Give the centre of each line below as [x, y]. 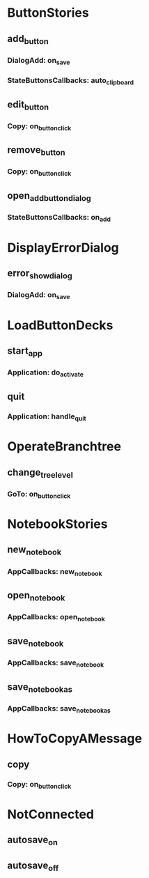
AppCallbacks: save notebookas [59, 709]
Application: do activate [45, 373]
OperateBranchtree [64, 447]
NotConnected [50, 815]
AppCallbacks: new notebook [55, 572]
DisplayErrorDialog [63, 247]
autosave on [32, 841]
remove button [36, 151]
